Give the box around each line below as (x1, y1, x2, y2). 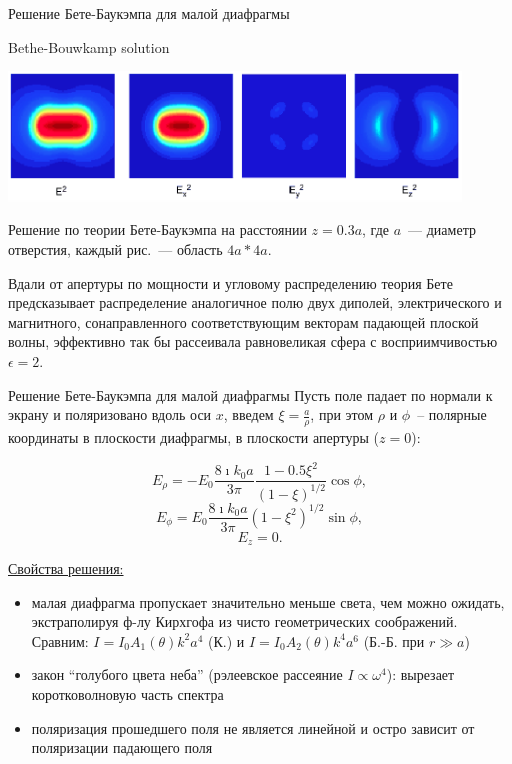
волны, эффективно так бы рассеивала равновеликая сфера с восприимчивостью (8, 331, 498, 352)
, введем (223, 404, 274, 425)
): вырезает (386, 664, 455, 685)
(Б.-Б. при (363, 630, 425, 651)
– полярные (417, 404, 487, 425)
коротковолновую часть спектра (31, 683, 224, 704)
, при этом (310, 404, 374, 425)
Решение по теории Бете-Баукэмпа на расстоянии (8, 219, 307, 240)
